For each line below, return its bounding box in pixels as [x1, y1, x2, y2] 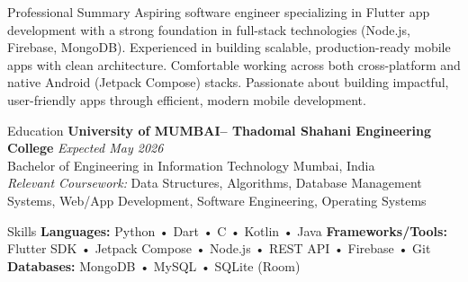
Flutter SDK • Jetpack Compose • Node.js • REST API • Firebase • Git [7, 239, 431, 258]
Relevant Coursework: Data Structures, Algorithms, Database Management [7, 173, 422, 192]
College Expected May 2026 [7, 138, 164, 157]
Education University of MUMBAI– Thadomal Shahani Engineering [7, 120, 432, 139]
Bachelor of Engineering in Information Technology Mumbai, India [7, 155, 375, 174]
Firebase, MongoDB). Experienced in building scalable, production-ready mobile [7, 38, 451, 57]
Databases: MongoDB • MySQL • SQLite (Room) [7, 256, 301, 275]
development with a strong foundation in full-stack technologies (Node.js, [7, 20, 410, 39]
